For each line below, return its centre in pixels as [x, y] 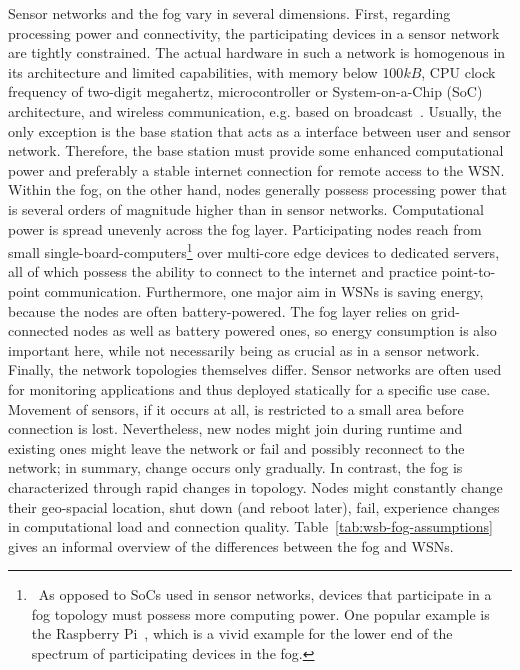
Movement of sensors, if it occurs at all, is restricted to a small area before [236, 408]
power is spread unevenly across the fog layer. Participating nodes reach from [245, 228]
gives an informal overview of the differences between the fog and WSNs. [231, 545]
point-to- [468, 271]
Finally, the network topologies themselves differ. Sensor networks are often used [255, 369]
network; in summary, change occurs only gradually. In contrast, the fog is [235, 467]
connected [38, 330]
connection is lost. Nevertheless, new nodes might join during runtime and [235, 428]
